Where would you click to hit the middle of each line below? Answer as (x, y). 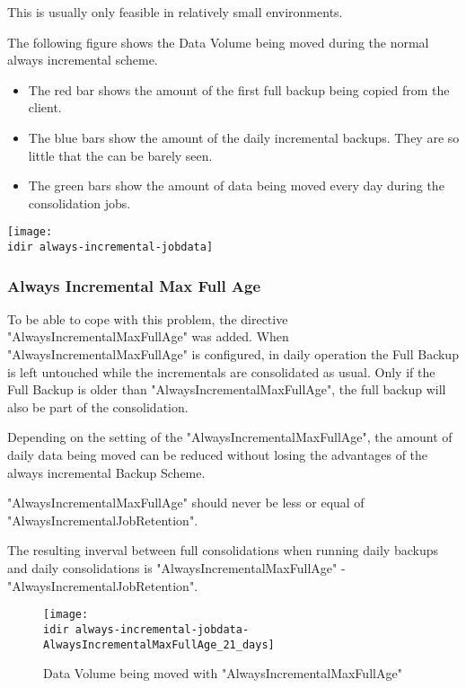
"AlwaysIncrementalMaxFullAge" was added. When (148, 336)
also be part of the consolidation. (98, 406)
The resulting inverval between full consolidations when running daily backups (223, 550)
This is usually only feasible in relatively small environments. (175, 12)
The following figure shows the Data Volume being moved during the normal (218, 42)
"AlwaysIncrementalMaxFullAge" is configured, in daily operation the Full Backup (233, 354)
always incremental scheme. (83, 60)
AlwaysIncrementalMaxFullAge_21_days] (159, 644)
